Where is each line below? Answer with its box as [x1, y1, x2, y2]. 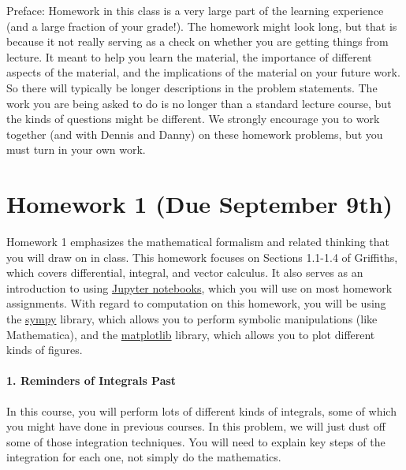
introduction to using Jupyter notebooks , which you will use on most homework [6, 279, 393, 296]
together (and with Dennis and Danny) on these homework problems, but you [6, 125, 383, 142]
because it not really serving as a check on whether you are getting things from [6, 33, 389, 50]
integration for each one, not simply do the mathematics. [6, 449, 281, 465]
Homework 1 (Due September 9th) [6, 188, 393, 220]
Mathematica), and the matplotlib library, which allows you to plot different [6, 326, 375, 342]
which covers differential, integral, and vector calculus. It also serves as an [6, 264, 363, 281]
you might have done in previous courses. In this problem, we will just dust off [6, 418, 386, 435]
